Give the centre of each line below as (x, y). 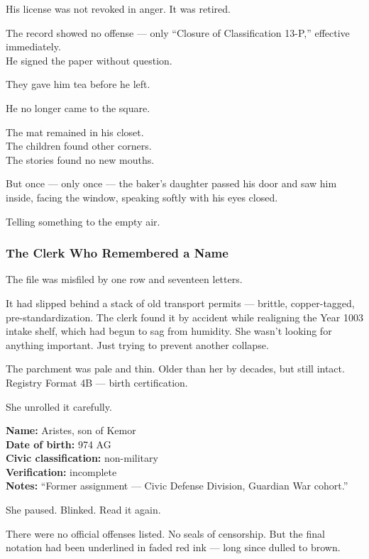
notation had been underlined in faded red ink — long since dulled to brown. (173, 547)
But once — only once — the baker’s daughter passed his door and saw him (171, 183)
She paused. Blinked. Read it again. (83, 510)
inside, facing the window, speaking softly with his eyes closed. (142, 197)
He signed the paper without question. (89, 60)
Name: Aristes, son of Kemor (71, 430)
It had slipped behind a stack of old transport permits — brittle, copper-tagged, (180, 303)
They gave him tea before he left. (78, 84)
